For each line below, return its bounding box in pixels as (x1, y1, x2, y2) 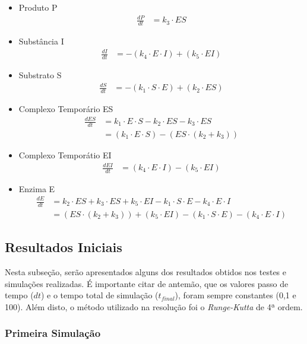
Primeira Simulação (5, 326, 101, 340)
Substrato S (18, 68, 62, 81)
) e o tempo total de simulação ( (40, 289, 159, 301)
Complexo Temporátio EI (18, 148, 112, 161)
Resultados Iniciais (5, 238, 122, 256)
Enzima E (18, 182, 55, 195)
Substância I (18, 34, 64, 47)
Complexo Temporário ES (18, 102, 113, 114)
